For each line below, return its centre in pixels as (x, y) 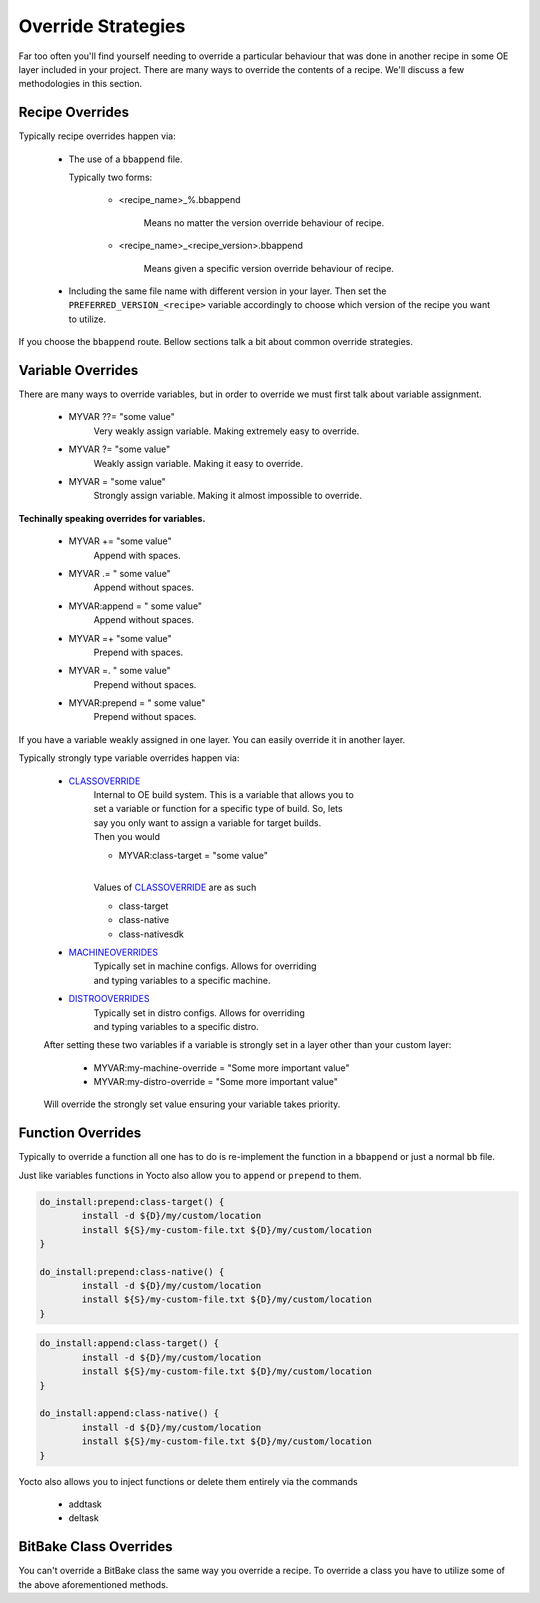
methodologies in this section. (80, 84)
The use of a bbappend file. (126, 159)
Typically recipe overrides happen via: (97, 136)
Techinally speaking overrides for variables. (112, 518)
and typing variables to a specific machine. (182, 980)
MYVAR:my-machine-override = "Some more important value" (221, 1067)
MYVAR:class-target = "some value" (193, 855)
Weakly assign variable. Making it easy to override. (198, 463)
